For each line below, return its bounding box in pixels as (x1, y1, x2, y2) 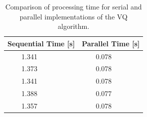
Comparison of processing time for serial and (5, 1, 142, 11)
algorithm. (58, 21, 90, 31)
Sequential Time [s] (7, 38, 75, 48)
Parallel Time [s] (82, 38, 140, 48)
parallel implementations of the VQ (19, 11, 128, 21)
